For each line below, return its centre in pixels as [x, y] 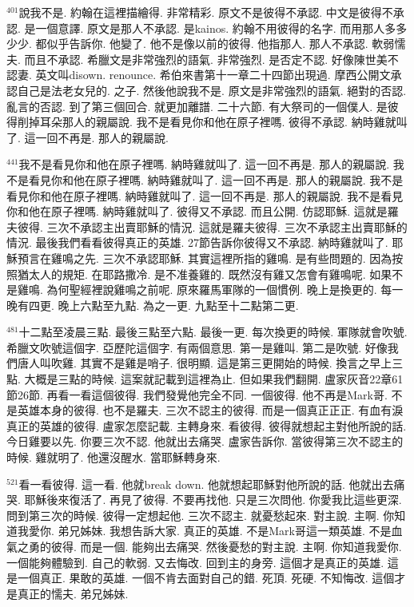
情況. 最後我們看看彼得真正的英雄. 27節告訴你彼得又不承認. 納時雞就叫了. [197, 242]
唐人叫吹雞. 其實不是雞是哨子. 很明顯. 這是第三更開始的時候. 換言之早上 [205, 363]
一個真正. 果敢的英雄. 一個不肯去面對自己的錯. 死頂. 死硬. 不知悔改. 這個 [206, 578]
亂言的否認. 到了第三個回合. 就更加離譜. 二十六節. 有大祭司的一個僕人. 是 [197, 106]
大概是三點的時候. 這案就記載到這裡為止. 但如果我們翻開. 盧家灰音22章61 [214, 379]
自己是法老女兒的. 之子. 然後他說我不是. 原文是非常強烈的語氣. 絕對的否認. [212, 90]
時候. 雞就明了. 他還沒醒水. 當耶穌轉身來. [113, 457]
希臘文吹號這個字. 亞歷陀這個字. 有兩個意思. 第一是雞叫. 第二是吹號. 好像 [197, 347]
